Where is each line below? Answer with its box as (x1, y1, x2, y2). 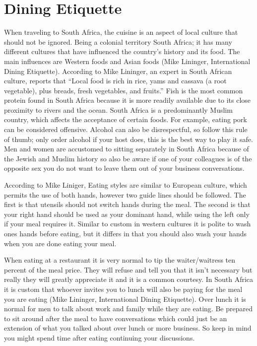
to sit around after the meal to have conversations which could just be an (4, 313, 227, 323)
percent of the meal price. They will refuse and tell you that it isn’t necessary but (4, 264, 253, 275)
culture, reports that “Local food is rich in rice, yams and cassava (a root (4, 75, 227, 86)
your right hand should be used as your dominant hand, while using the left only (4, 208, 250, 219)
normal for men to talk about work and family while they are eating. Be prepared (4, 303, 253, 314)
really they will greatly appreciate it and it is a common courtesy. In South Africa (4, 274, 254, 284)
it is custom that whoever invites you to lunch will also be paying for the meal (4, 283, 243, 294)
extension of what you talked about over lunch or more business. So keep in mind (4, 323, 252, 333)
